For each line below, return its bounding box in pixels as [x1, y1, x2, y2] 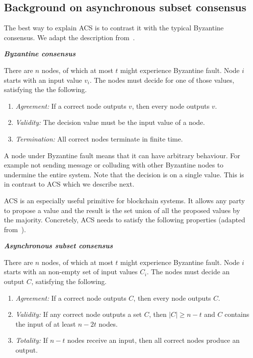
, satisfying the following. [31, 276, 107, 286]
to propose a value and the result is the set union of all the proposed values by [4, 205, 240, 215]
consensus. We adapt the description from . [4, 32, 135, 42]
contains [225, 309, 250, 319]
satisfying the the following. [4, 84, 87, 95]
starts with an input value [4, 74, 82, 85]
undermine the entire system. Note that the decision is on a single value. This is [4, 169, 244, 179]
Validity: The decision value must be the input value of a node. [15, 117, 205, 127]
